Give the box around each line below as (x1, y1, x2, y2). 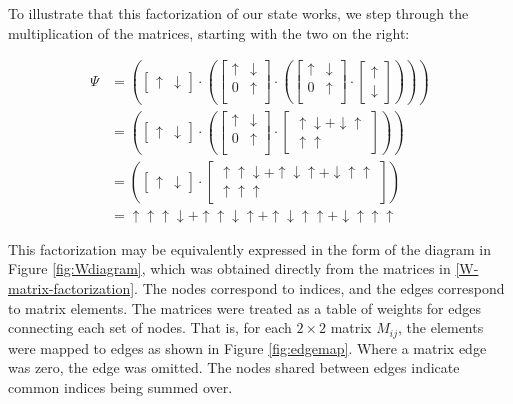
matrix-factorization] (8, 278, 135, 298)
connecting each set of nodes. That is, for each (8, 317, 292, 338)
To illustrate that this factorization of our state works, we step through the (8, 3, 469, 23)
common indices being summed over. (8, 376, 233, 397)
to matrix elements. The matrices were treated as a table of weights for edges (8, 297, 481, 318)
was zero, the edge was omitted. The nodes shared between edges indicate (8, 357, 460, 378)
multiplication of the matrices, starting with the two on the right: (8, 22, 410, 43)
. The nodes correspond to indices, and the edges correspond (134, 278, 505, 298)
